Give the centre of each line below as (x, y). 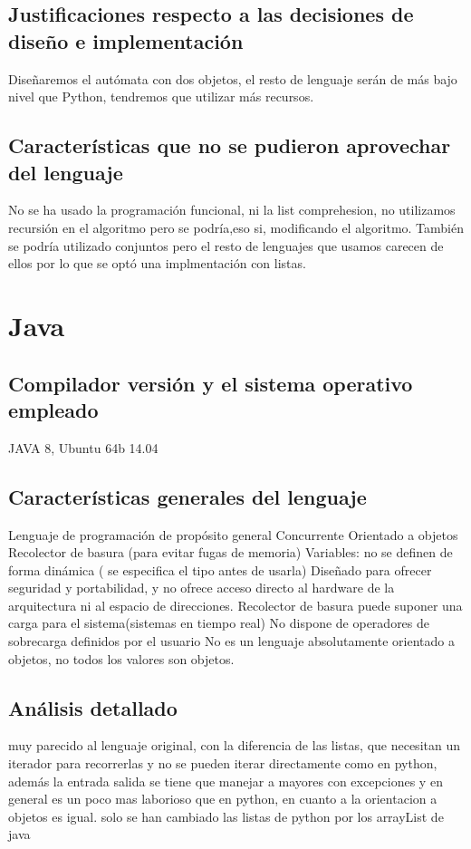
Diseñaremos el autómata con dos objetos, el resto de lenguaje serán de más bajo (233, 78)
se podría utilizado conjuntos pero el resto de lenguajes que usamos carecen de (226, 245)
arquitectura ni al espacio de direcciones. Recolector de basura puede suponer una (235, 605)
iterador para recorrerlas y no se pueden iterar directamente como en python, (223, 763)
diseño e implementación (126, 40)
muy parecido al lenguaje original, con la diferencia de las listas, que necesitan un (234, 745)
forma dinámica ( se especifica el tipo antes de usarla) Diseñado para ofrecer (220, 569)
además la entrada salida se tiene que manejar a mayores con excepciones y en (226, 781)
